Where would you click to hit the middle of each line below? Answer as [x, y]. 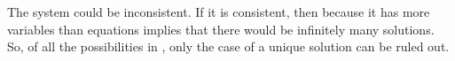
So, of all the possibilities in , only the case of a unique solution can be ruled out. [228, 46]
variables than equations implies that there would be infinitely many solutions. [221, 29]
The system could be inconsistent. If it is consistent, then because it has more [219, 11]
